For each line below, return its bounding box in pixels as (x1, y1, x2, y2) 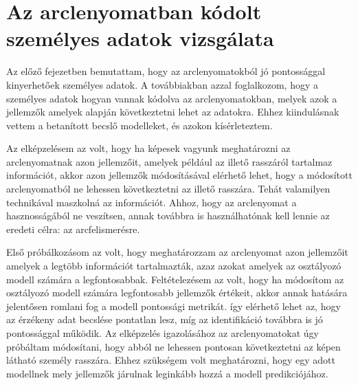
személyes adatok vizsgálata (6, 24, 274, 52)
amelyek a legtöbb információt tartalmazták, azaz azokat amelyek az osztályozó (6, 258, 342, 273)
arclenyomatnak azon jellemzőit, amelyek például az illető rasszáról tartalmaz (6, 154, 333, 168)
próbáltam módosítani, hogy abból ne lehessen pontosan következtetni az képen (6, 339, 341, 353)
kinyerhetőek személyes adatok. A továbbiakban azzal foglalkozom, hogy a (6, 77, 319, 91)
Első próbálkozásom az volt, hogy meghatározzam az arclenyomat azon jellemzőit (6, 245, 348, 259)
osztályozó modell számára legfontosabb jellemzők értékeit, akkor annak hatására (6, 285, 348, 300)
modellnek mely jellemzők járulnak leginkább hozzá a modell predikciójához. (6, 366, 328, 380)
